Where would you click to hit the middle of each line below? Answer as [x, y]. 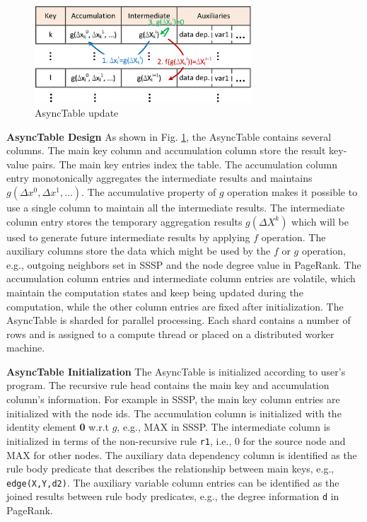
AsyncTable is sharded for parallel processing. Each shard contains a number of [179, 320]
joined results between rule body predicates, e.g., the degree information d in [173, 496]
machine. [26, 348]
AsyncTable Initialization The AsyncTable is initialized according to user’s [176, 371]
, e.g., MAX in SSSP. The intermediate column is [224, 427]
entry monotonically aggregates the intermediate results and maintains [159, 178]
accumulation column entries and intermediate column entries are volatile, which [181, 278]
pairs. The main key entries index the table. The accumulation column [185, 164]
